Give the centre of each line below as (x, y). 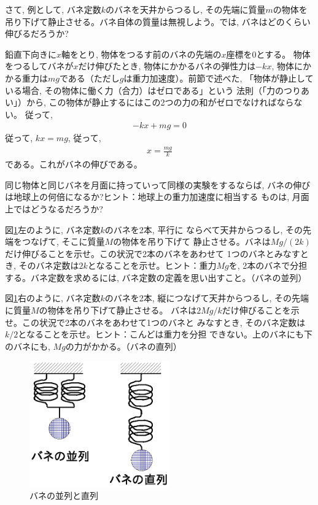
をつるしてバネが (39, 66)
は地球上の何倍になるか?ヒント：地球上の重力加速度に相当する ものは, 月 (153, 197)
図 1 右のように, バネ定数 (53, 298)
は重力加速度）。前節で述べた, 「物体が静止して (219, 78)
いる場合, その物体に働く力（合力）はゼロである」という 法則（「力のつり (153, 90)
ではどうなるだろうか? (58, 208)
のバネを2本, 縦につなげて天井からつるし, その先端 (207, 298)
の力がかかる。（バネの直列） (123, 346)
